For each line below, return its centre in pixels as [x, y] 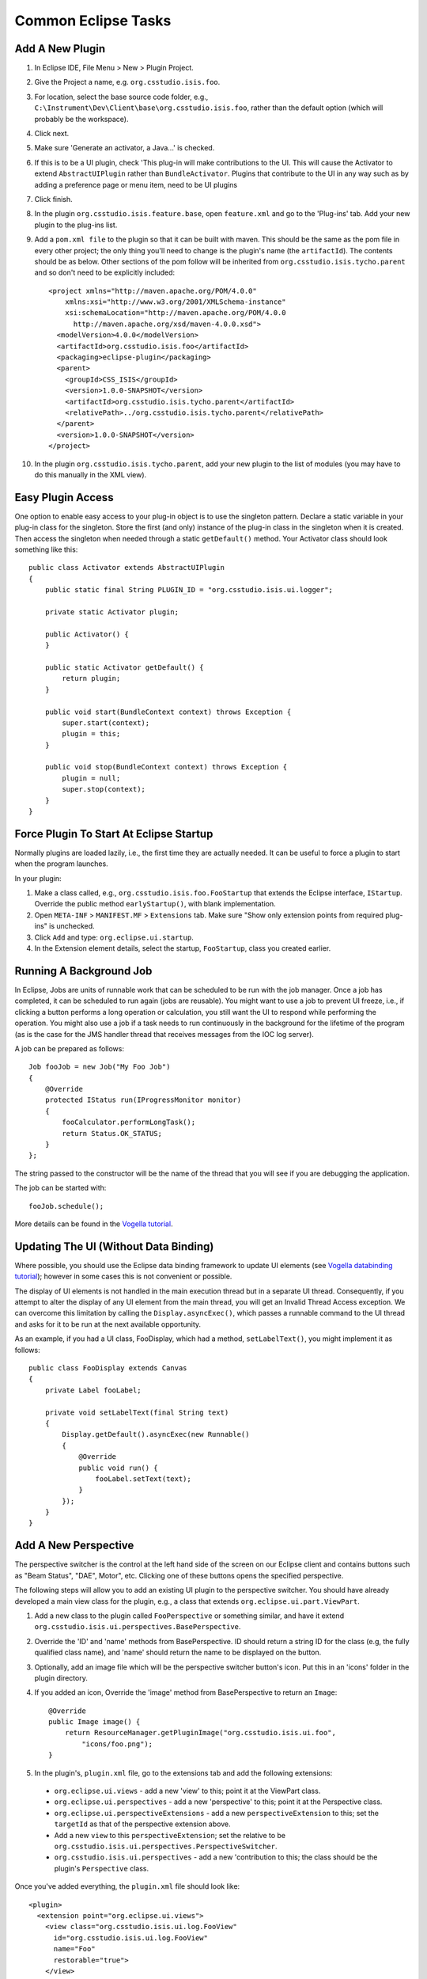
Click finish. [53, 199]
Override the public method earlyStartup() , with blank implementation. [155, 904]
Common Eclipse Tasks [93, 21]
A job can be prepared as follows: [69, 1048]
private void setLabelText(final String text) [137, 1412]
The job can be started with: [60, 1188]
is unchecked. [72, 926]
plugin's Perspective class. [102, 1868]
